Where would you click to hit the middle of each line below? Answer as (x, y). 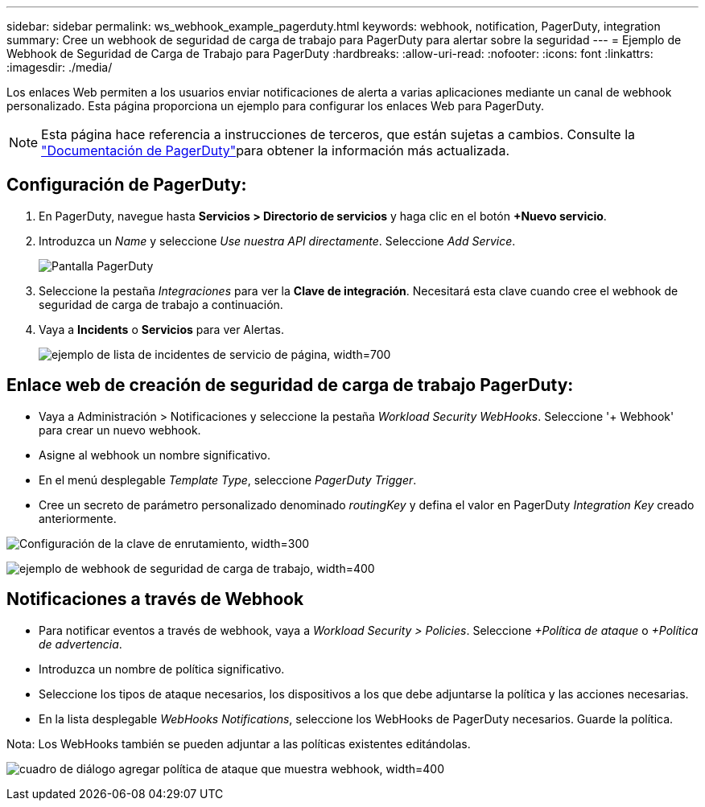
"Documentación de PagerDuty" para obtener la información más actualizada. (275, 150)
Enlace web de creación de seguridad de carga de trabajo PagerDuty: (290, 385)
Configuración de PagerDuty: (127, 185)
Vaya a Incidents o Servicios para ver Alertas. (161, 329)
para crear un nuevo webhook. (120, 430)
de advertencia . (80, 644)
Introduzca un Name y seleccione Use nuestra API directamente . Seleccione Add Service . (277, 241)
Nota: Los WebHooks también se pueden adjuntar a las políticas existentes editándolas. (239, 743)
